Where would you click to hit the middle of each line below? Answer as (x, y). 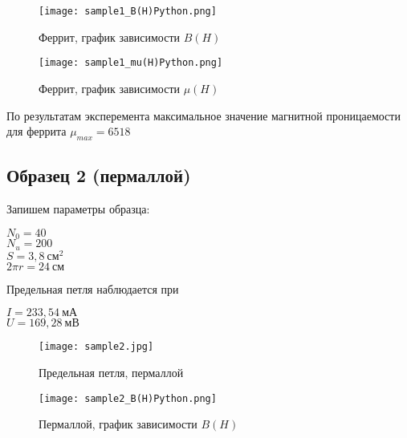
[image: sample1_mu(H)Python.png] (131, 63)
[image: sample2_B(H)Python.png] (128, 398)
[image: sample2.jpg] (96, 347)
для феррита (37, 131)
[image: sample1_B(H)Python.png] (128, 11)
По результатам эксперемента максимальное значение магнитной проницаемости (203, 115)
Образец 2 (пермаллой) (99, 175)
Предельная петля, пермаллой (111, 372)
